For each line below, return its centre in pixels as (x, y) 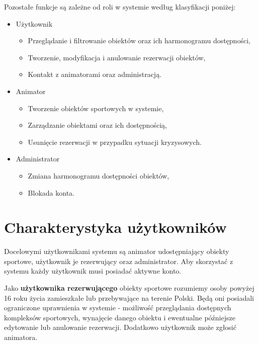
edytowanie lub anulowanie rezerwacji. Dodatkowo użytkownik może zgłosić (120, 327)
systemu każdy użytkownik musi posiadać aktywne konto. (93, 271)
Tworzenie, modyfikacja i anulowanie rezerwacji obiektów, (117, 57)
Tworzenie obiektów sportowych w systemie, (96, 108)
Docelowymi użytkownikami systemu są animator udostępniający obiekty (117, 251)
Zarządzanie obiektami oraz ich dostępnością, (97, 125)
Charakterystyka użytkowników (115, 227)
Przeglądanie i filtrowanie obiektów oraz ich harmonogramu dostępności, (139, 40)
